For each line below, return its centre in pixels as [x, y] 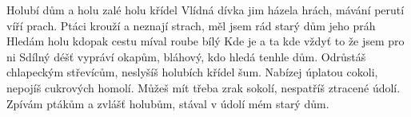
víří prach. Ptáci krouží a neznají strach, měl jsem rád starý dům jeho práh [191, 25]
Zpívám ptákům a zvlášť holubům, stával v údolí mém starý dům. [168, 103]
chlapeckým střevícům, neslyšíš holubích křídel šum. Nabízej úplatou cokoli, [192, 72]
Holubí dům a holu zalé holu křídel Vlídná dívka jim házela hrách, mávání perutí [205, 10]
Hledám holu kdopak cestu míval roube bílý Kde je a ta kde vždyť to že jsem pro [205, 41]
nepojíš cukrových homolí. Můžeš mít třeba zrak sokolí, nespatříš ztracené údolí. [204, 87]
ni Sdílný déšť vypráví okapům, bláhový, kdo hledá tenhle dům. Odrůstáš [186, 56]
